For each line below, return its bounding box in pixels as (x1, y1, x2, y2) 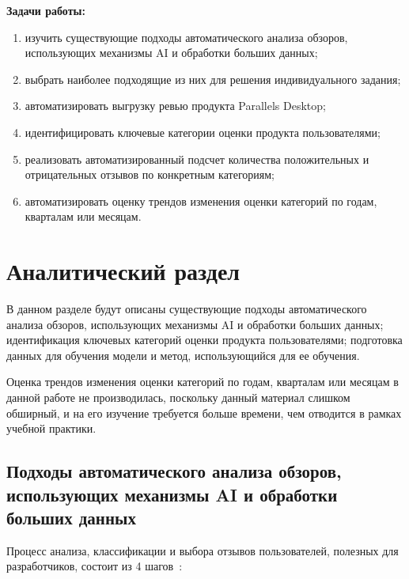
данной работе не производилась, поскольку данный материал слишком (6, 389, 350, 406)
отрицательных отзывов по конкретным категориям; (25, 166, 275, 183)
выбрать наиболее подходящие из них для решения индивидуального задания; (25, 70, 401, 87)
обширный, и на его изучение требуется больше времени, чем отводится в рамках (6, 404, 402, 421)
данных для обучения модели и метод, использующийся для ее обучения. (6, 346, 360, 363)
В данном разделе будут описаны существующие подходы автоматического (6, 301, 367, 317)
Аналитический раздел (6, 255, 240, 287)
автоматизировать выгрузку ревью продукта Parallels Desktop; (25, 97, 326, 114)
